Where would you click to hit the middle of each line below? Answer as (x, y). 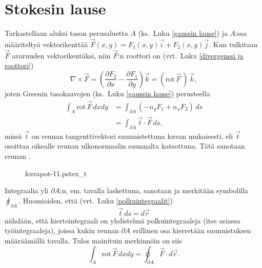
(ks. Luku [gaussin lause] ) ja (183, 33)
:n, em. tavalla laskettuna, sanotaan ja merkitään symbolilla (154, 190)
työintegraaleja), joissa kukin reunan (62, 230)
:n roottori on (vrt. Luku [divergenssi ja (180, 55)
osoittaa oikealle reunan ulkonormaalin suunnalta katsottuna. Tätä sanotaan (125, 146)
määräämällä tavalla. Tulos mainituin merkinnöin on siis (93, 241)
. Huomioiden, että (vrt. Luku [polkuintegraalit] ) (96, 200)
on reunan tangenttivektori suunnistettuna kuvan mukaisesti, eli (132, 136)
